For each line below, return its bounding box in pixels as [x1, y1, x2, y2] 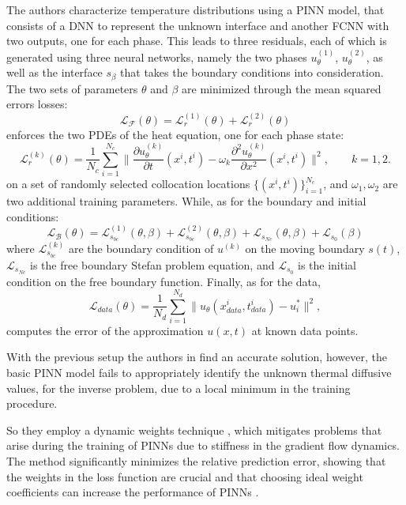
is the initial [298, 256, 356, 273]
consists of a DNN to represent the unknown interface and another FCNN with [6, 17, 389, 33]
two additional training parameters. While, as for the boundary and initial [6, 193, 367, 209]
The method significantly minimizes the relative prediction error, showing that [6, 453, 386, 469]
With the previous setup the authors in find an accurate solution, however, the [6, 349, 387, 365]
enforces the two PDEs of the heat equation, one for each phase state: [6, 126, 344, 142]
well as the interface [6, 64, 103, 81]
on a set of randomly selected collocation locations [6, 175, 250, 192]
